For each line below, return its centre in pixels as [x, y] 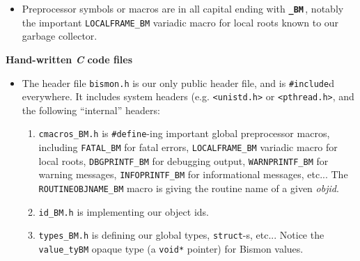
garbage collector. [60, 36]
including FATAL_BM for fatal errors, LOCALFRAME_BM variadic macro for [188, 147]
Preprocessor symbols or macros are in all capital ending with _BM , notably [183, 8]
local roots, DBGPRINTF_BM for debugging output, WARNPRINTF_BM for [183, 160]
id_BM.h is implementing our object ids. [124, 211]
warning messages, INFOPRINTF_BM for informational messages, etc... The [193, 174]
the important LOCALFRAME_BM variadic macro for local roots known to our [180, 22]
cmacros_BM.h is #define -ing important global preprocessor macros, [184, 133]
